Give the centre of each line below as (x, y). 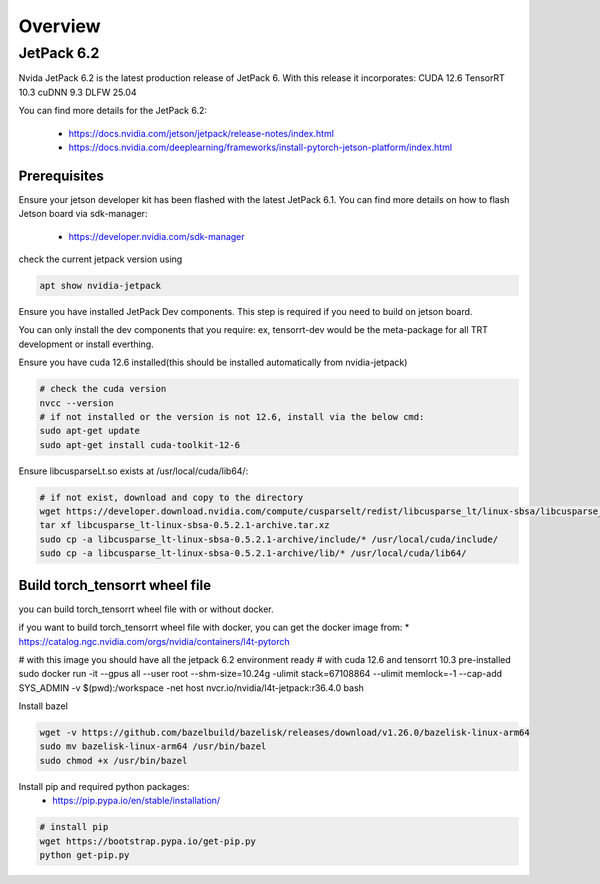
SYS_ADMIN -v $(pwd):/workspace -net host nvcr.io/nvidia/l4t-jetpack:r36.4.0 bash (191, 687)
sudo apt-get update (89, 431)
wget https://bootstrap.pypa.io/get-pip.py (148, 841)
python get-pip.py (84, 855)
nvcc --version (76, 403)
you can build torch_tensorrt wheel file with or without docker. (146, 609)
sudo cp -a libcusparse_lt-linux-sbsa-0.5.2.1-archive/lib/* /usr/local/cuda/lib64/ (253, 553)
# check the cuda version (103, 389)
